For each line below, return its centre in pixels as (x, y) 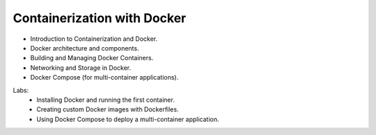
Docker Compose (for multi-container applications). (104, 78)
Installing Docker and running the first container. (106, 100)
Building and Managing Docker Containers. (92, 58)
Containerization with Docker (100, 18)
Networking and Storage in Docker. (81, 67)
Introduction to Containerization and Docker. (94, 39)
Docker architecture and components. (85, 48)
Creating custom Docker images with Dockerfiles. (108, 109)
